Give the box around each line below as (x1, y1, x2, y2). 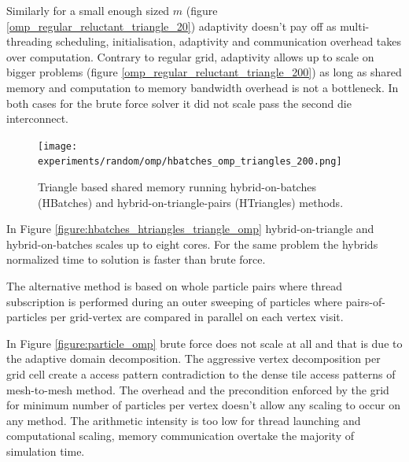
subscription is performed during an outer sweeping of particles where (6, 293, 342, 309)
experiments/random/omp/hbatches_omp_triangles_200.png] (38, 156, 342, 168)
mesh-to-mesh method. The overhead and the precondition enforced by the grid (6, 381, 389, 397)
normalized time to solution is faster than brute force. (6, 251, 266, 268)
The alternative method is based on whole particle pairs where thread (6, 278, 343, 294)
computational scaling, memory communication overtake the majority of (6, 427, 354, 444)
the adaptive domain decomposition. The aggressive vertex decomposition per (6, 350, 381, 367)
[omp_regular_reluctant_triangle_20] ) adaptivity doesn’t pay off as (6, 17, 337, 34)
